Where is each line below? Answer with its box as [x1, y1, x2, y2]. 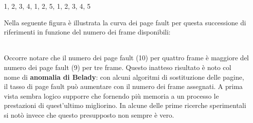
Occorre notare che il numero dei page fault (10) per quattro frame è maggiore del [4, 53, 249, 63]
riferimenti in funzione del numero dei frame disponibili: [4, 27, 171, 37]
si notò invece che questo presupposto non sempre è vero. [4, 109, 174, 120]
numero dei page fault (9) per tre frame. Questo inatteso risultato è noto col [4, 62, 232, 72]
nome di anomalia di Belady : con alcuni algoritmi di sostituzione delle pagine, [4, 71, 244, 82]
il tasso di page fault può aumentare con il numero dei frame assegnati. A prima [4, 81, 243, 91]
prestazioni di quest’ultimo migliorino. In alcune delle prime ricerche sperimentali [4, 100, 246, 110]
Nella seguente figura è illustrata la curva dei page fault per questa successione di [4, 17, 246, 27]
